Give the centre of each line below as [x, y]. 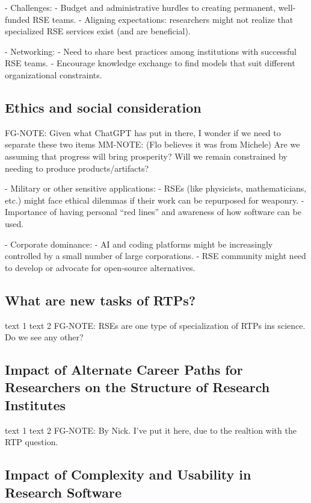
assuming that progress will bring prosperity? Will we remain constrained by [146, 156]
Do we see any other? [44, 337]
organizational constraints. [54, 74]
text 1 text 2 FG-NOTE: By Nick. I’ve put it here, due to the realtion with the [151, 430]
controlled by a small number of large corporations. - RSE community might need [155, 256]
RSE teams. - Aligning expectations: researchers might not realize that [163, 19]
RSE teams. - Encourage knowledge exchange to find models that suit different [150, 63]
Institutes [35, 405]
